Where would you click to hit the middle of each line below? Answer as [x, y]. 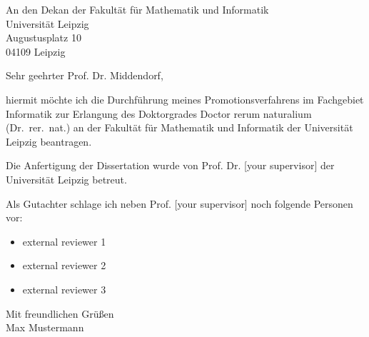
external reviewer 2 [64, 265]
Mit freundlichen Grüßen [60, 313]
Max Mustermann [45, 327]
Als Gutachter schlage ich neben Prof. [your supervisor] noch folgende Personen [180, 203]
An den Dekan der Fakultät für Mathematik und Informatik [137, 9]
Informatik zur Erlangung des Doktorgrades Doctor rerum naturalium [159, 113]
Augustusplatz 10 [44, 37]
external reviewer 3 [64, 289]
